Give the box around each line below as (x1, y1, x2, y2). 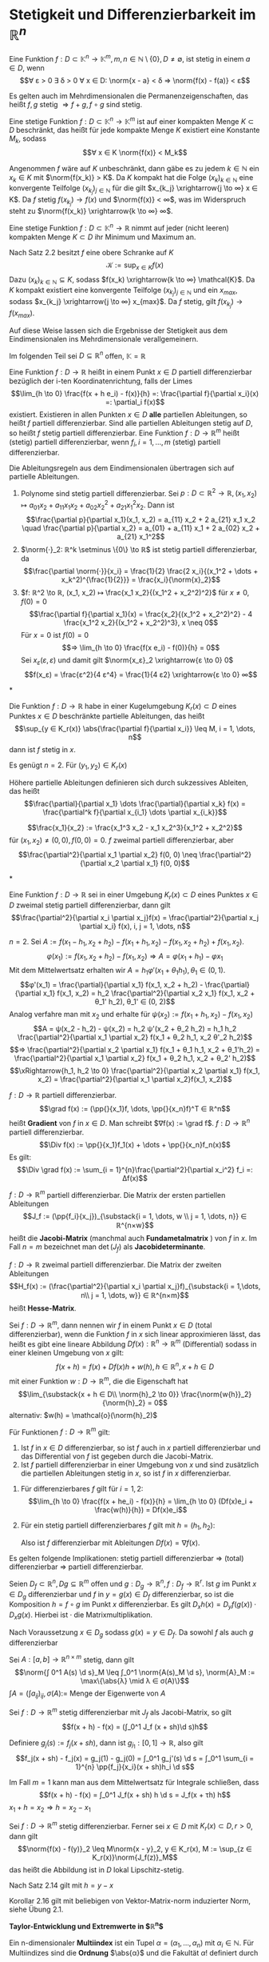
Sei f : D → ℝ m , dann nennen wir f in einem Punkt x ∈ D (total (9, 1319, 212, 1330)
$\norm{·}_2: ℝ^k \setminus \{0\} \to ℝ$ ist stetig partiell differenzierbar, (20, 544, 258, 554)
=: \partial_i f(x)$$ (105, 398, 165, 407)
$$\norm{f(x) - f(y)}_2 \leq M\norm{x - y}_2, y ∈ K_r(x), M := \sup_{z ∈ (18, 1844, 252, 1854)
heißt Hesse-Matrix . (9, 1303, 77, 1313)
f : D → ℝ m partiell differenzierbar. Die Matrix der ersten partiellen (9, 1188, 226, 1199)
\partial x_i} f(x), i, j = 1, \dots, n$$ (79, 921, 191, 931)
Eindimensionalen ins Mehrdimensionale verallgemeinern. (9, 334, 199, 343)
